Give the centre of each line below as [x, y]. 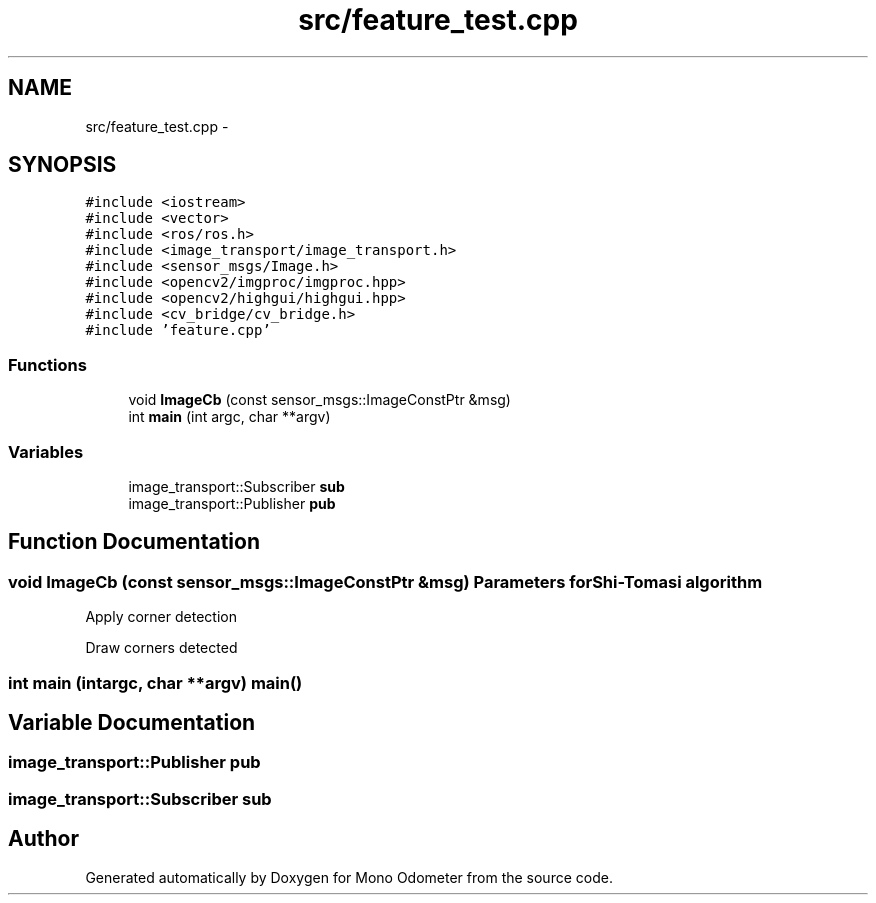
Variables [46, 451]
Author [43, 839]
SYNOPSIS [62, 165]
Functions [47, 364]
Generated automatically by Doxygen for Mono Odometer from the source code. [349, 877]
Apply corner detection [161, 617]
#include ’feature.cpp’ [178, 330]
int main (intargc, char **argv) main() [155, 682]
